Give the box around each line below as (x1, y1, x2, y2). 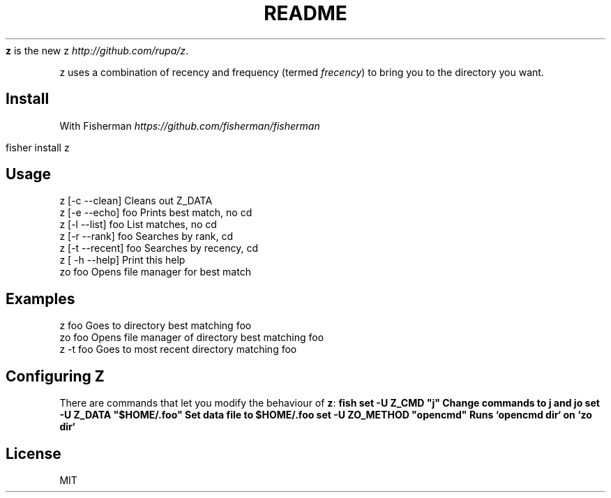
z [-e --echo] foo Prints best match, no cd (59, 206, 252, 219)
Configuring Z (6, 367, 105, 385)
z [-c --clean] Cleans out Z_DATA (59, 195, 213, 207)
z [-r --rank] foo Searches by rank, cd (59, 230, 233, 243)
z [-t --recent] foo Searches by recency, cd (59, 242, 258, 255)
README (264, 1, 347, 25)
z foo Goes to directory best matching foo (59, 319, 252, 332)
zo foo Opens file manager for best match (59, 266, 251, 278)
